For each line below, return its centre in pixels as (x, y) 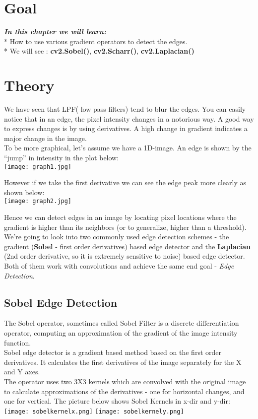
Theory (29, 85)
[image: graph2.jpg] (38, 201)
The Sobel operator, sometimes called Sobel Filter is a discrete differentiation (122, 323)
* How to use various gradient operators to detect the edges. (96, 41)
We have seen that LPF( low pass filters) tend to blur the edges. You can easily (125, 109)
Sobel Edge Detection (61, 302)
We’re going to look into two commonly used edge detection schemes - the (117, 237)
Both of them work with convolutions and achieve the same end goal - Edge (119, 266)
